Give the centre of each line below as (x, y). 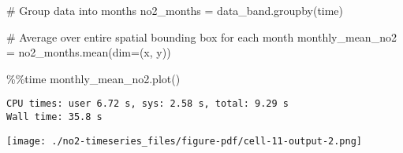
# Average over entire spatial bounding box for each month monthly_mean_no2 (201, 36)
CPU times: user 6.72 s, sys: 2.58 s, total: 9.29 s (147, 104)
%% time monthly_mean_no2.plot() (93, 78)
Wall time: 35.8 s (54, 117)
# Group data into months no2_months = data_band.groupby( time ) (175, 10)
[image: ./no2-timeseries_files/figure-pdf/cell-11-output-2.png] (185, 141)
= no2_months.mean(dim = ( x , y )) (89, 52)
